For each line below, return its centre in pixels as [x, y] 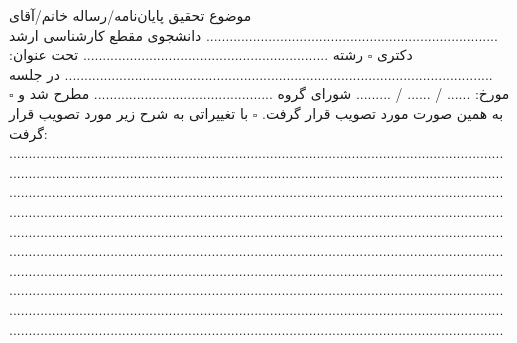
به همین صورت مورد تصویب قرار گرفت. [382, 112]
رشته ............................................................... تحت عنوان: [186, 54]
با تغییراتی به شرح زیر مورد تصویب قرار [129, 112]
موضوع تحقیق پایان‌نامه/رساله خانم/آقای [130, 15]
